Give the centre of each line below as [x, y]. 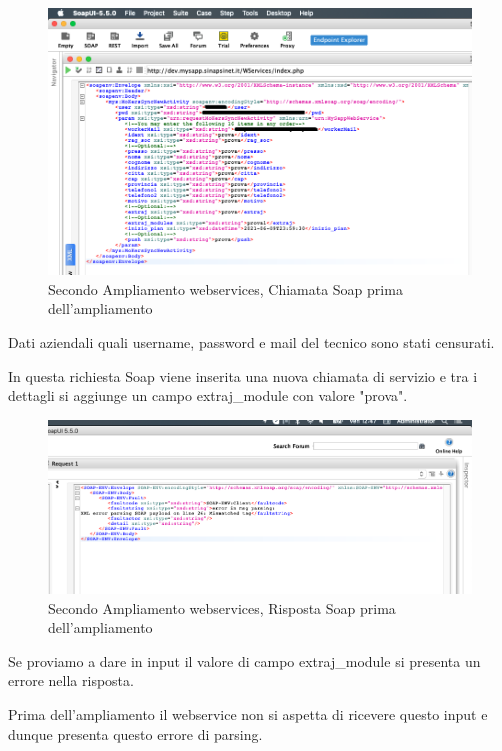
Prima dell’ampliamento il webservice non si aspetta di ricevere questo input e [248, 713]
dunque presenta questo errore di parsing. [135, 733]
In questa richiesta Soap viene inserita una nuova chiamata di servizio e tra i [243, 375]
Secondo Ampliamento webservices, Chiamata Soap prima [225, 288]
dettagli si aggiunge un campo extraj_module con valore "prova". [208, 395]
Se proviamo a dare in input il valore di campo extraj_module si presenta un [244, 660]
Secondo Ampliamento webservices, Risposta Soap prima [222, 607]
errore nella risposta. [71, 680]
